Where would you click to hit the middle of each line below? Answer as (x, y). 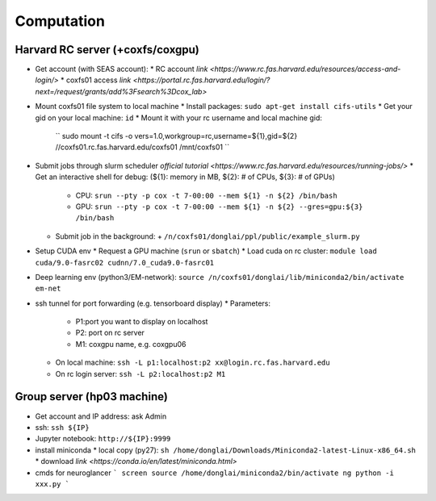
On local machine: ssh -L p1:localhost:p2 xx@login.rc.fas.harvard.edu (193, 362)
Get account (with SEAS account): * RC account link (122, 69)
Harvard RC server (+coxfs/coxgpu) (107, 50)
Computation (60, 21)
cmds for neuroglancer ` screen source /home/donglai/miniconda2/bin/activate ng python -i (215, 473)
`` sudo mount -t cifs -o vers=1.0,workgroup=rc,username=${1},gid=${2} (176, 136)
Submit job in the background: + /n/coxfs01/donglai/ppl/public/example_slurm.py (208, 236)
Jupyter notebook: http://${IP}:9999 (103, 439)
